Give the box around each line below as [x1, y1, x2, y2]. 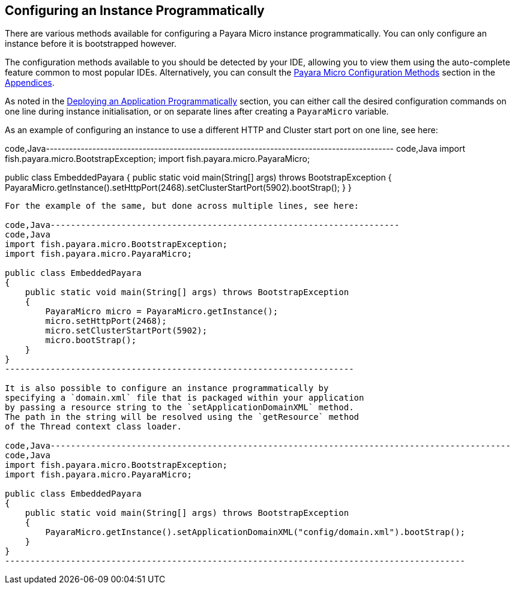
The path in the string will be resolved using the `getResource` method [5, 412, 360, 422]
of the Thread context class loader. [5, 422, 182, 432]
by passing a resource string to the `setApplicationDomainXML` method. [5, 402, 354, 413]
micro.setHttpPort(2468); [45, 316, 167, 326]
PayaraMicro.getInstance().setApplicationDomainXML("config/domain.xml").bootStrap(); [45, 527, 466, 537]
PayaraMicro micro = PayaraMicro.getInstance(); [45, 306, 279, 317]
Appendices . [5, 77, 55, 88]
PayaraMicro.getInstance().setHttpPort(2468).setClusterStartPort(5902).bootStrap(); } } [5, 182, 352, 193]
